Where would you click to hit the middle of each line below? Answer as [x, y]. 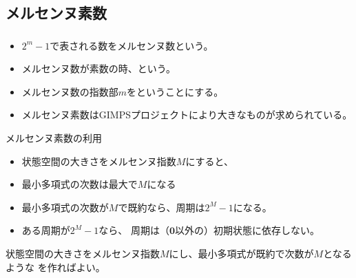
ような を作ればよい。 [55, 267]
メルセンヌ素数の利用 [54, 138]
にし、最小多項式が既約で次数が [241, 254]
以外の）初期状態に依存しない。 [247, 230]
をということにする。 [175, 91]
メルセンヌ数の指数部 [70, 91]
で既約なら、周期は [161, 207]
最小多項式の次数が [65, 207]
